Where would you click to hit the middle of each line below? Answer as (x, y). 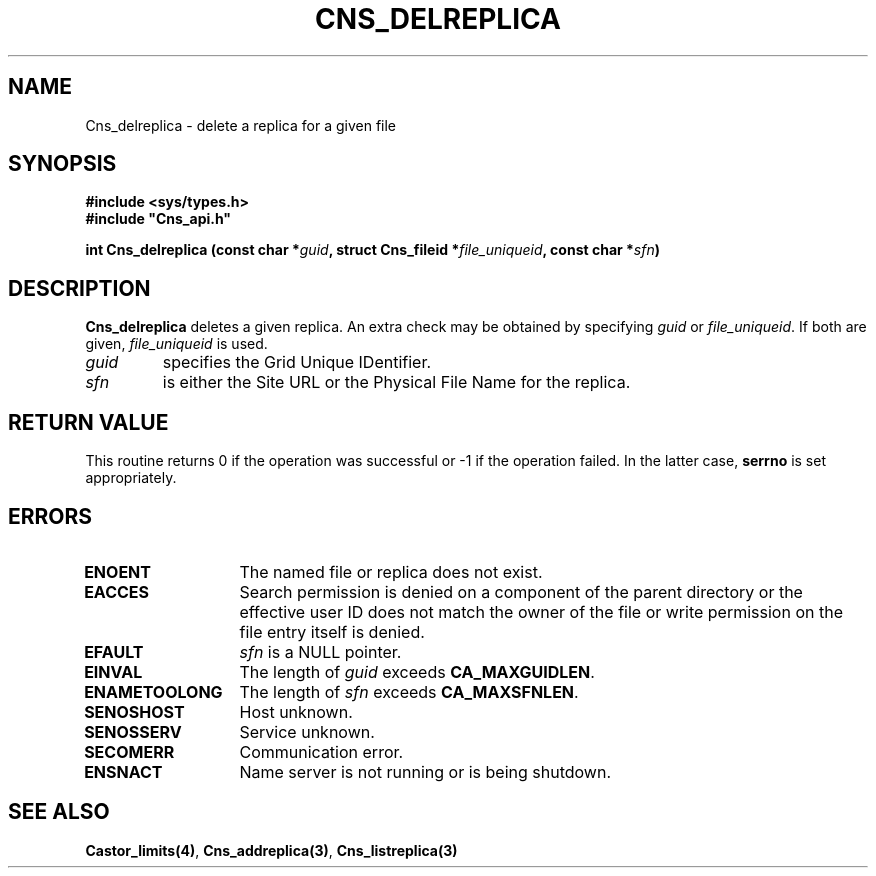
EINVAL (113, 671)
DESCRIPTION (79, 288)
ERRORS (50, 516)
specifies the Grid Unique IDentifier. (297, 362)
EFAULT (114, 651)
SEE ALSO (59, 812)
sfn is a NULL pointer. (320, 651)
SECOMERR (129, 751)
